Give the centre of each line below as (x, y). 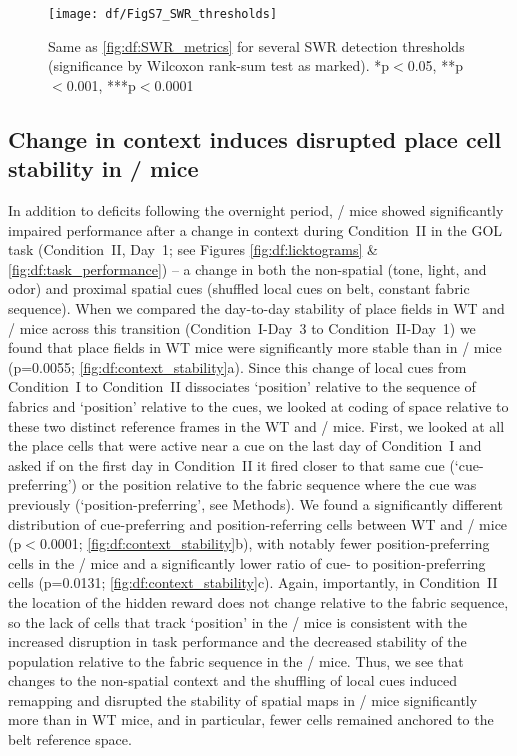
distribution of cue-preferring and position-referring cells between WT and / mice (258, 523)
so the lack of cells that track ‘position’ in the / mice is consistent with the (237, 621)
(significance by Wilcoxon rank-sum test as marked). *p (219, 65)
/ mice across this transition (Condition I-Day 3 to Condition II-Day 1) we (242, 327)
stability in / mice (103, 168)
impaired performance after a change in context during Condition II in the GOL (255, 229)
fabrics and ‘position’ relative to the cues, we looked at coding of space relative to (258, 405)
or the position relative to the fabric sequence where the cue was (279, 484)
